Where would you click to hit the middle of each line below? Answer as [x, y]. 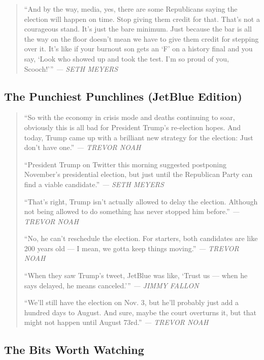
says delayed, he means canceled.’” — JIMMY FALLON [111, 285]
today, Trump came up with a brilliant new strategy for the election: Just [139, 137]
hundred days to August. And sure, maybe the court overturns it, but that [140, 312]
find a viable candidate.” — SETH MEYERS [94, 184]
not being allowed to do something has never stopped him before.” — [132, 211]
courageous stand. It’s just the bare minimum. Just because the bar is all [138, 29]
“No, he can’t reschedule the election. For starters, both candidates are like [141, 238]
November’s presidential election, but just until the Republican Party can [138, 174]
